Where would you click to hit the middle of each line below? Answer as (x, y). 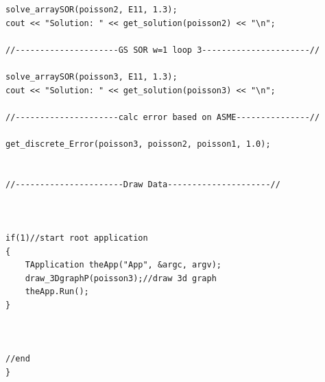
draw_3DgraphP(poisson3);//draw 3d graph (121, 278)
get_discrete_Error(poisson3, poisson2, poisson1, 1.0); (138, 144)
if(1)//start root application (77, 238)
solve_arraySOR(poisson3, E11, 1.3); (92, 76)
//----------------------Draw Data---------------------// (143, 184)
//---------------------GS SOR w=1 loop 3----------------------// (163, 50)
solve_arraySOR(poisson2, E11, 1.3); (92, 10)
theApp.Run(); (57, 292)
